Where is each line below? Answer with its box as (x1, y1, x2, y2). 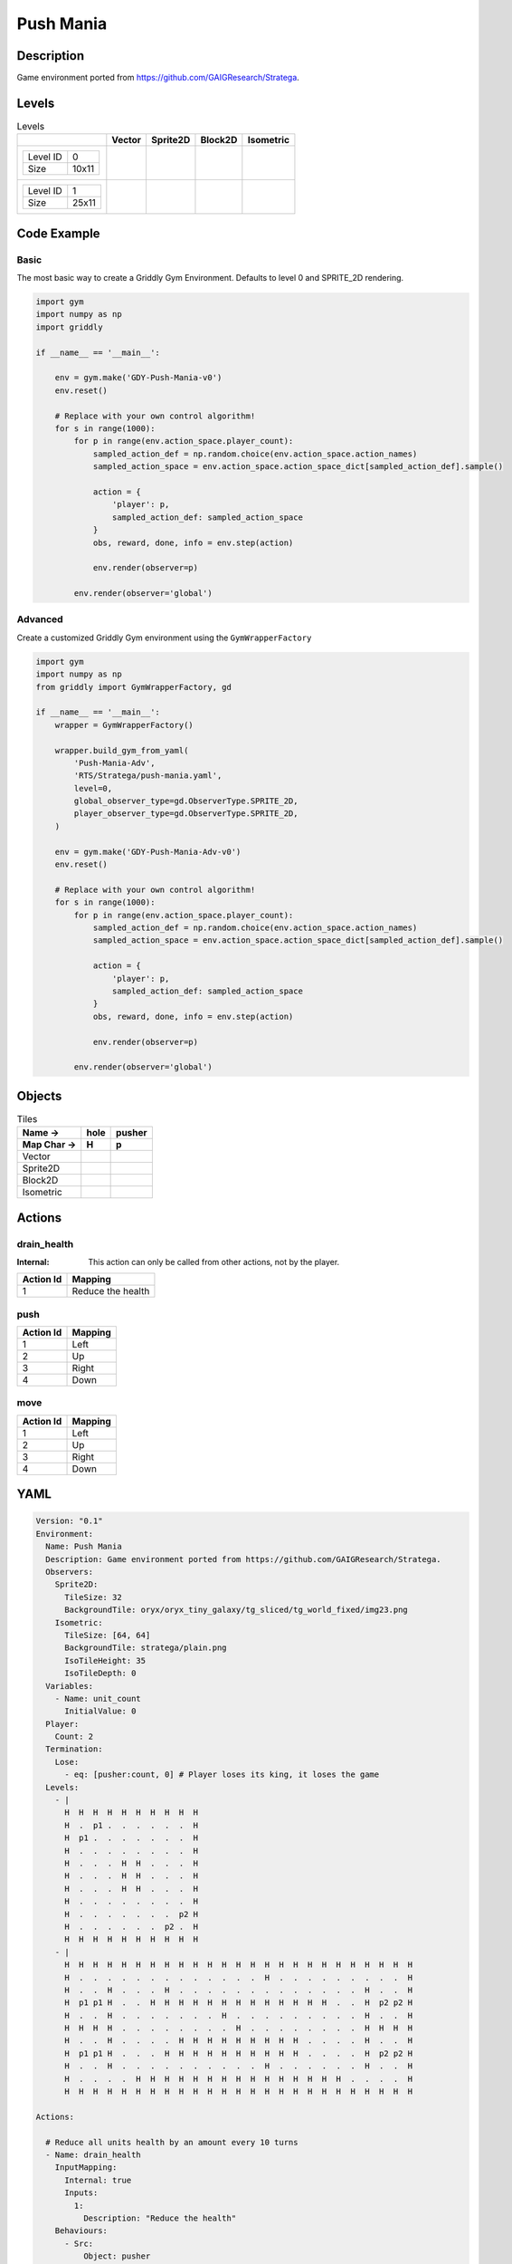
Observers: (45, 1567, 94, 1577)
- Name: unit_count (54, 1693, 142, 1703)
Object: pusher (82, 2251, 151, 2261)
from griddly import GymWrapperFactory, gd (35, 682, 232, 692)
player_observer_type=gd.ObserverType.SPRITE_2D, (73, 809, 299, 819)
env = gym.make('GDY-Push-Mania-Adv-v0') (54, 847, 242, 857)
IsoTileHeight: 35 (64, 1655, 147, 1665)
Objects (16, 1088, 62, 1104)
